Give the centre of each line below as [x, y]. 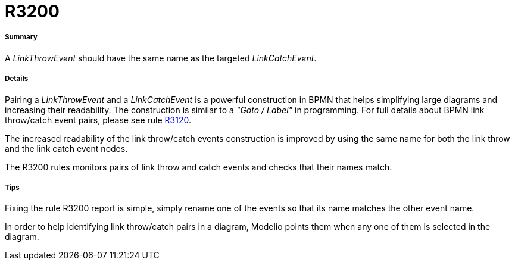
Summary [21, 37]
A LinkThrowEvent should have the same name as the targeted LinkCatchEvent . [161, 58]
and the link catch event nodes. [66, 148]
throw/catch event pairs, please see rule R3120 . [98, 120]
